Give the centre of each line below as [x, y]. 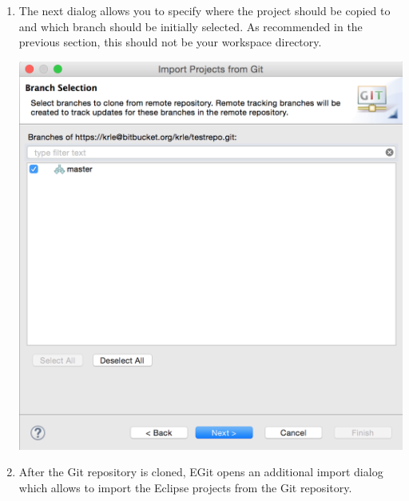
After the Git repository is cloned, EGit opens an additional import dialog [201, 472]
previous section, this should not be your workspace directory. [170, 42]
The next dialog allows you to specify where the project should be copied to [204, 10]
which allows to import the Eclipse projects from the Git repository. [185, 487]
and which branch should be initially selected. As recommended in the [191, 26]
